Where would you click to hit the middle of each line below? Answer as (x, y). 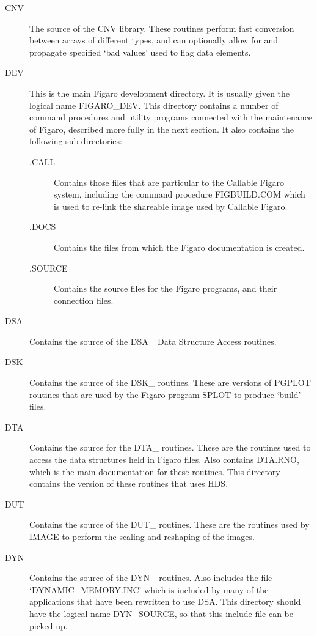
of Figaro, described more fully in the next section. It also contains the (162, 129)
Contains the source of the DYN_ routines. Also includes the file (151, 578)
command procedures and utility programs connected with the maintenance (171, 117)
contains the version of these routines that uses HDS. (129, 483)
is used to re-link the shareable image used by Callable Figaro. (171, 206)
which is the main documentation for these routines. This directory (155, 471)
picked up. (49, 625)
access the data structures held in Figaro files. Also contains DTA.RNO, (164, 460)
